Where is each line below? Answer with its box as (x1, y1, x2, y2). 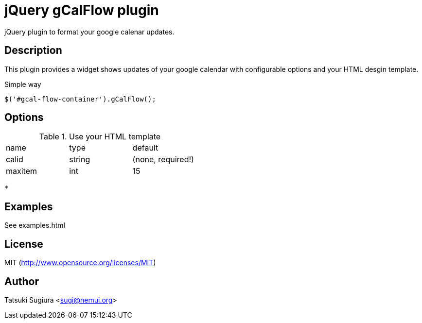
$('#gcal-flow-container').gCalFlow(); (4, 95, 156, 103)
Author (4, 275, 39, 288)
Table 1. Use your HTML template (39, 132, 161, 142)
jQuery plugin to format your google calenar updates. (4, 27, 175, 36)
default (132, 143, 158, 153)
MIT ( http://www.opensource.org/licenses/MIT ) (4, 258, 156, 267)
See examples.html (4, 221, 65, 230)
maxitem (6, 166, 37, 176)
